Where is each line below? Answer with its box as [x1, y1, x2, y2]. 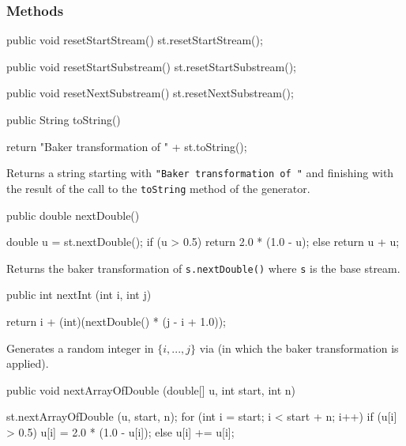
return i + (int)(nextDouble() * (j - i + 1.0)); [6, 312, 226, 329]
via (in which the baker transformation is [199, 339, 399, 356]
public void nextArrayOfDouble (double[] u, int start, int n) [6, 381, 296, 398]
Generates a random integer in [6, 339, 154, 356]
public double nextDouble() [6, 206, 140, 223]
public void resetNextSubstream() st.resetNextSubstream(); [6, 85, 294, 101]
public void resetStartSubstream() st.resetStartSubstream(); [6, 58, 297, 74]
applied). [6, 355, 49, 372]
